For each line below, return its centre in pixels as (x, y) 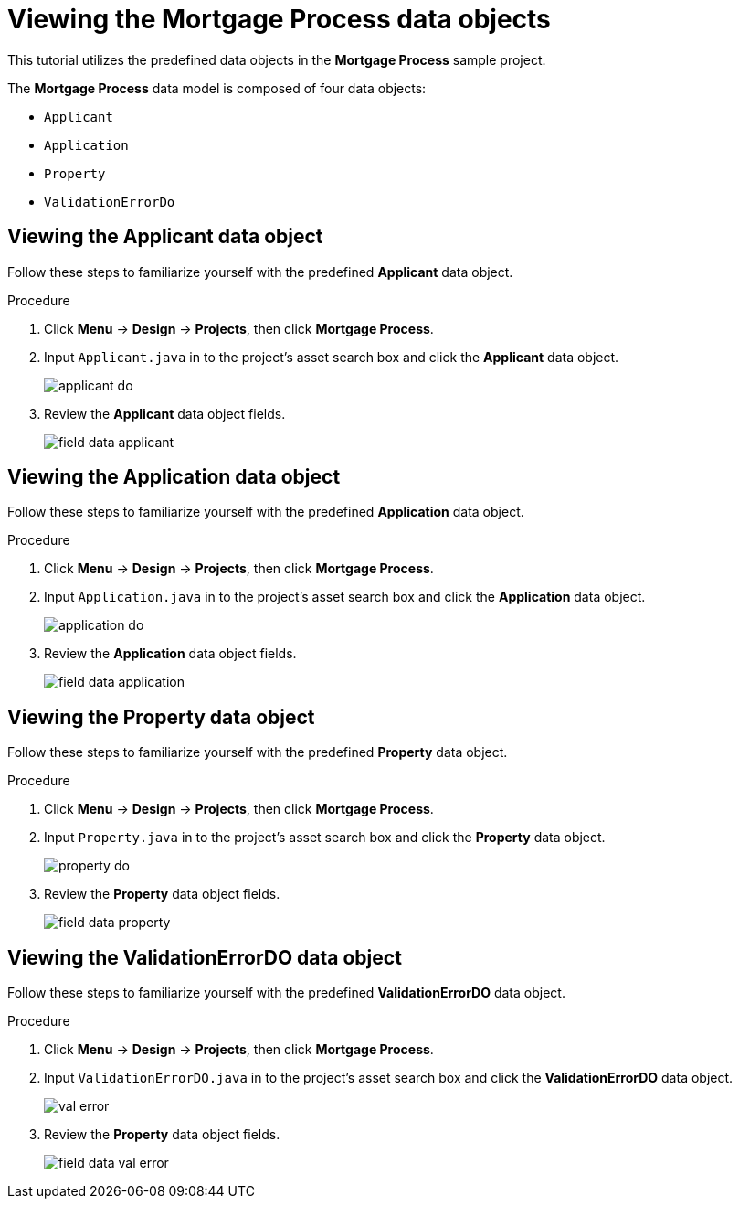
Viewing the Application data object (174, 477)
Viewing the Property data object (161, 717)
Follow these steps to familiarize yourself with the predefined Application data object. (266, 512)
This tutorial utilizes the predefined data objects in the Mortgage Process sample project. (277, 59)
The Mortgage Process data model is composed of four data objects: (217, 88)
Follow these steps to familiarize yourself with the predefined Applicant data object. (260, 272)
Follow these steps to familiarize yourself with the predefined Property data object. (258, 752)
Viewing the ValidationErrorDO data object (205, 957)
